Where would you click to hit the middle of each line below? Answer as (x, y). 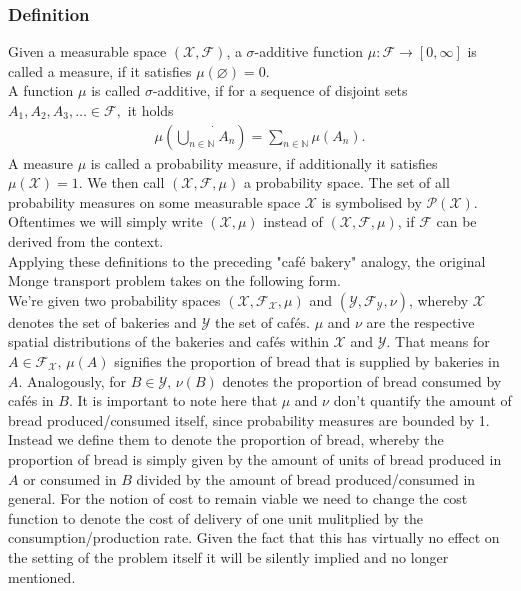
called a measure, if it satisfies (100, 70)
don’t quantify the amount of (422, 400)
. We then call (121, 182)
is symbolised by (371, 201)
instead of (293, 221)
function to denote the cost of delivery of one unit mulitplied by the (216, 517)
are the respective (420, 321)
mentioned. (42, 576)
